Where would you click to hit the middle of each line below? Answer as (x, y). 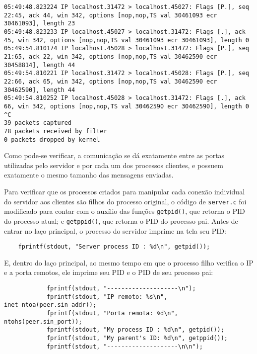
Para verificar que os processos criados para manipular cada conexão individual (125, 191)
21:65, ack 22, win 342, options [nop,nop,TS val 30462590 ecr (111, 56)
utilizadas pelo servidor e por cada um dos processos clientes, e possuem (114, 165)
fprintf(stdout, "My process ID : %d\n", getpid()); (135, 330)
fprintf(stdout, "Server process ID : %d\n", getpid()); (114, 247)
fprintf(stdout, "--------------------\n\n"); (125, 346)
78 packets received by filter (56, 131)
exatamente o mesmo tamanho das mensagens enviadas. (89, 175)
